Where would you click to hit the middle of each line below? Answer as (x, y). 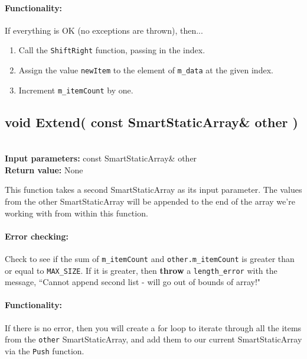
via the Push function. (45, 350)
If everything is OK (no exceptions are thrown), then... (104, 30)
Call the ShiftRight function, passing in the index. (112, 50)
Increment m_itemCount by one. (76, 90)
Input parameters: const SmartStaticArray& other (101, 158)
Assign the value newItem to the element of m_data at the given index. (146, 70)
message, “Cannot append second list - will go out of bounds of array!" (133, 282)
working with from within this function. (76, 213)
